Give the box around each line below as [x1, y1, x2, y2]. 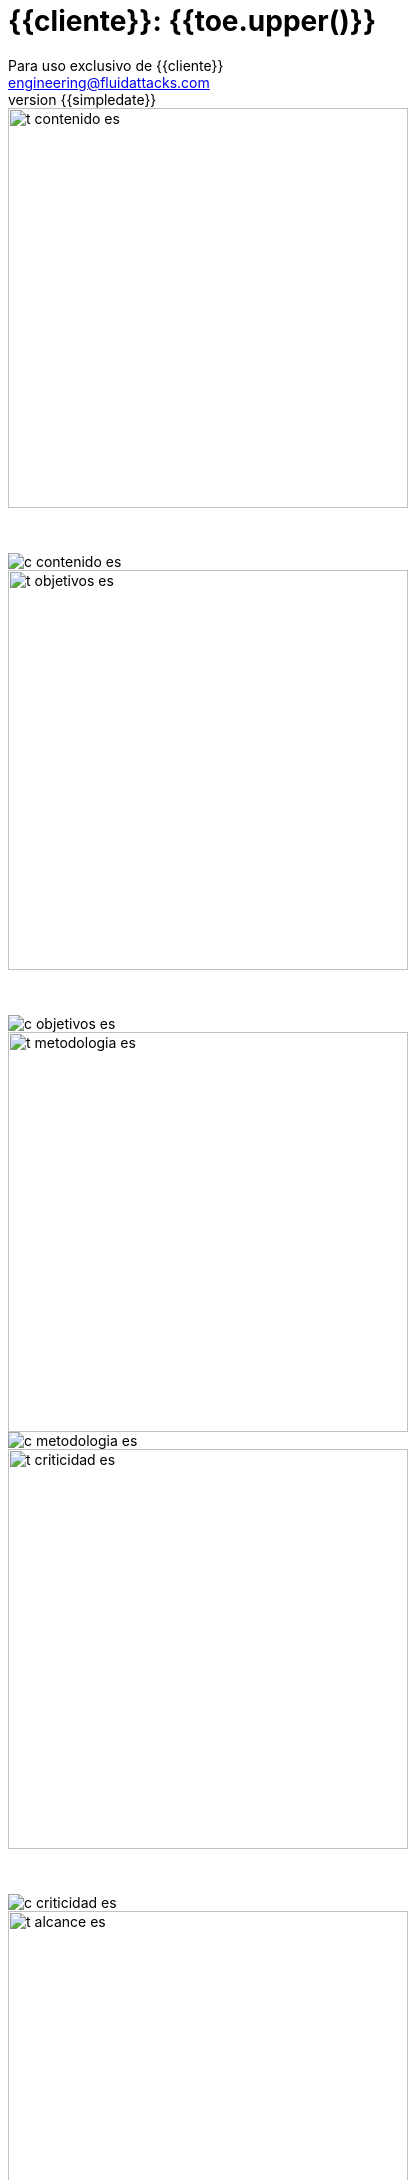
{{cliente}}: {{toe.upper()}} [8, 4, 377, 38]
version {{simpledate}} [8, 90, 157, 108]
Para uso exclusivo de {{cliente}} [8, 56, 224, 74]
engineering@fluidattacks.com [8, 73, 210, 91]
